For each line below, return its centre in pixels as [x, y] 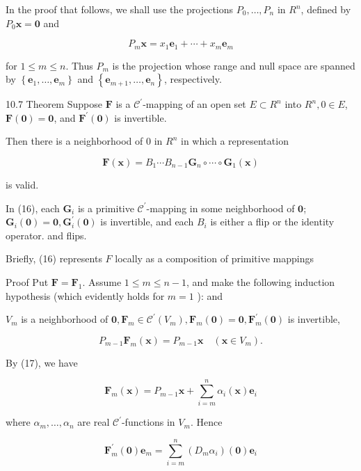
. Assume [102, 281]
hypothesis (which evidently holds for [85, 295]
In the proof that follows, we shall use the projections [120, 9]
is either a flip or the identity [272, 222]
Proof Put [27, 281]
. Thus [79, 65]
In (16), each [33, 208]
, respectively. [193, 79]
